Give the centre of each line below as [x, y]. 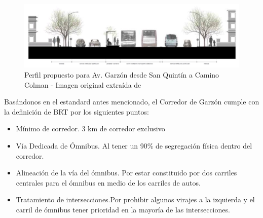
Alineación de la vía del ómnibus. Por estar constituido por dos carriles [126, 173]
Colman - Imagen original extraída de [83, 84]
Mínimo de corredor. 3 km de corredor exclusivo [90, 129]
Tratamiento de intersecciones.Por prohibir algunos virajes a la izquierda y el [135, 199]
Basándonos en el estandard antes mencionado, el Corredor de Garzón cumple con [132, 102]
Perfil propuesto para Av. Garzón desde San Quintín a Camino [122, 75]
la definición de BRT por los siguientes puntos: [77, 111]
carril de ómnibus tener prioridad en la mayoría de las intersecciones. [123, 209]
